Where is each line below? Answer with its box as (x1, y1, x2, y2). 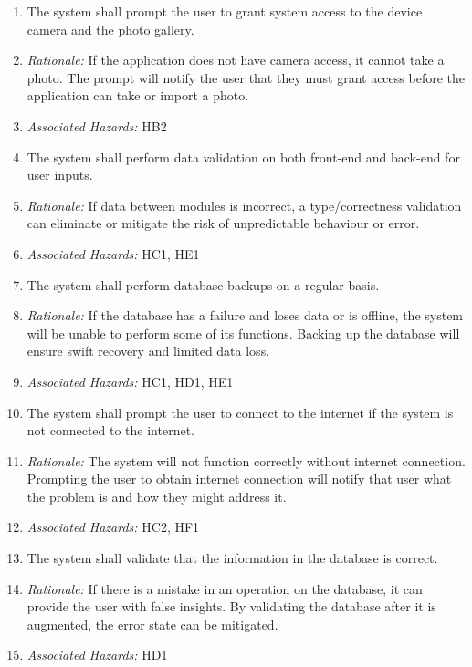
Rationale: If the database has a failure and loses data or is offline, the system (26, 306, 464, 325)
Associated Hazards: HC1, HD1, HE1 (26, 371, 234, 391)
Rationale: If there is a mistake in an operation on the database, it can (26, 578, 423, 598)
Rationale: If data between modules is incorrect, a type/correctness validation (26, 195, 462, 214)
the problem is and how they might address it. (26, 486, 287, 505)
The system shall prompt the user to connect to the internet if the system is (26, 402, 454, 422)
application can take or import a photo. (26, 86, 249, 105)
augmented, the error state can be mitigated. (26, 614, 278, 633)
